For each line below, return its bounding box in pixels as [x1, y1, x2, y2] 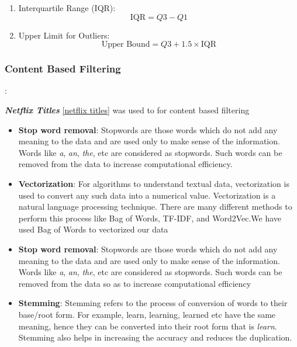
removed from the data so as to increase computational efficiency [18, 277, 251, 289]
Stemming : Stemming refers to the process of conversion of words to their [18, 297, 288, 309]
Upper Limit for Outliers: [18, 29, 110, 41]
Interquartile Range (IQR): [18, 2, 116, 13]
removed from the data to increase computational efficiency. [18, 158, 233, 170]
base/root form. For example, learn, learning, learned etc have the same [18, 308, 276, 320]
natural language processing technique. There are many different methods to [18, 200, 292, 213]
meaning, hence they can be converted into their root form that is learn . [18, 320, 277, 332]
